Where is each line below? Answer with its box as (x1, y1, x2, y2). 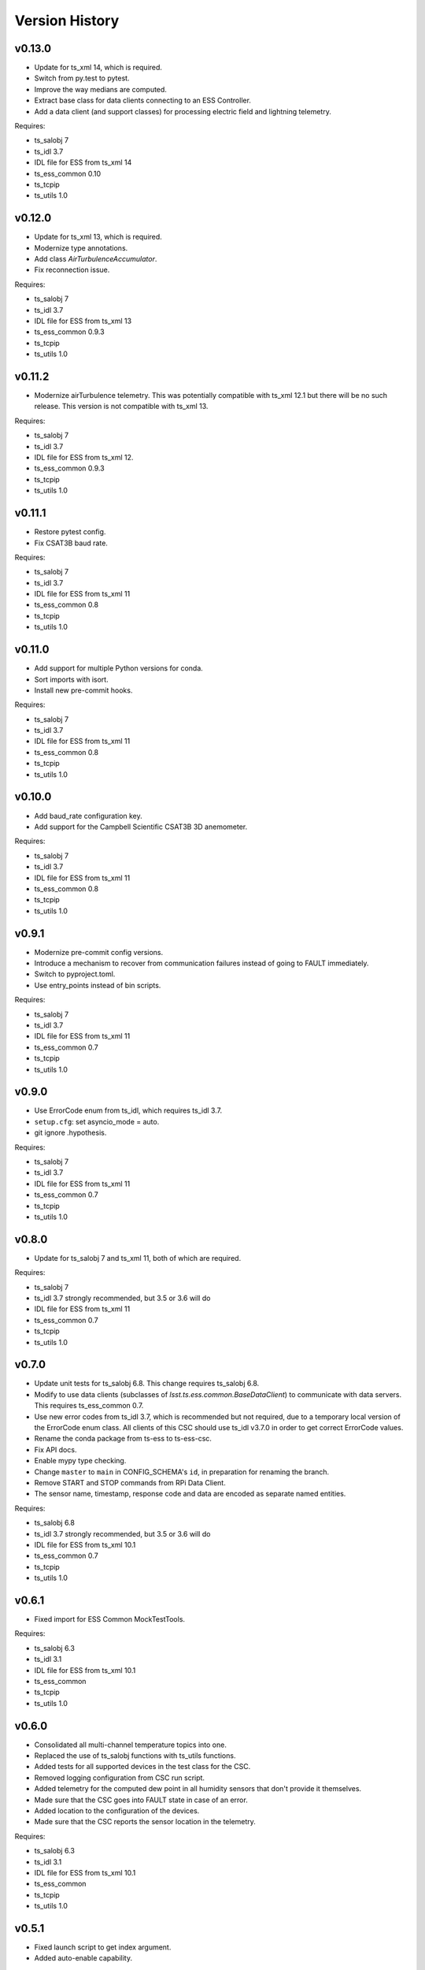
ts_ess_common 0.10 (34, 169, 102, 178)
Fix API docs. (34, 1444, 77, 1454)
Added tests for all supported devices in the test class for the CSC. (34, 1762, 251, 1771)
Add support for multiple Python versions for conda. (34, 663, 204, 673)
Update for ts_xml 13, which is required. (34, 232, 163, 242)
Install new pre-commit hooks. (34, 686, 133, 695)
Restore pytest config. (34, 527, 106, 537)
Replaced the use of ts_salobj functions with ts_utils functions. (34, 1751, 236, 1760)
